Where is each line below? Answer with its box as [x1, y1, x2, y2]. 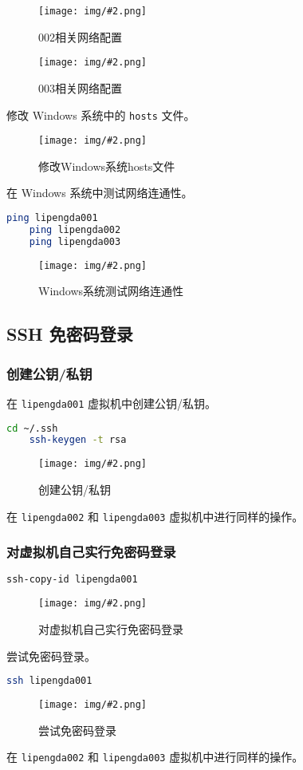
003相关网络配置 [38, 79, 122, 96]
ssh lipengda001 [6, 675, 92, 687]
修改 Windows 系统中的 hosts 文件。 [6, 106, 195, 123]
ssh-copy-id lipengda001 [6, 574, 138, 586]
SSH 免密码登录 [6, 322, 133, 346]
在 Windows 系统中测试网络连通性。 [6, 184, 193, 201]
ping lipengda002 [29, 223, 121, 235]
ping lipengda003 [29, 235, 121, 247]
